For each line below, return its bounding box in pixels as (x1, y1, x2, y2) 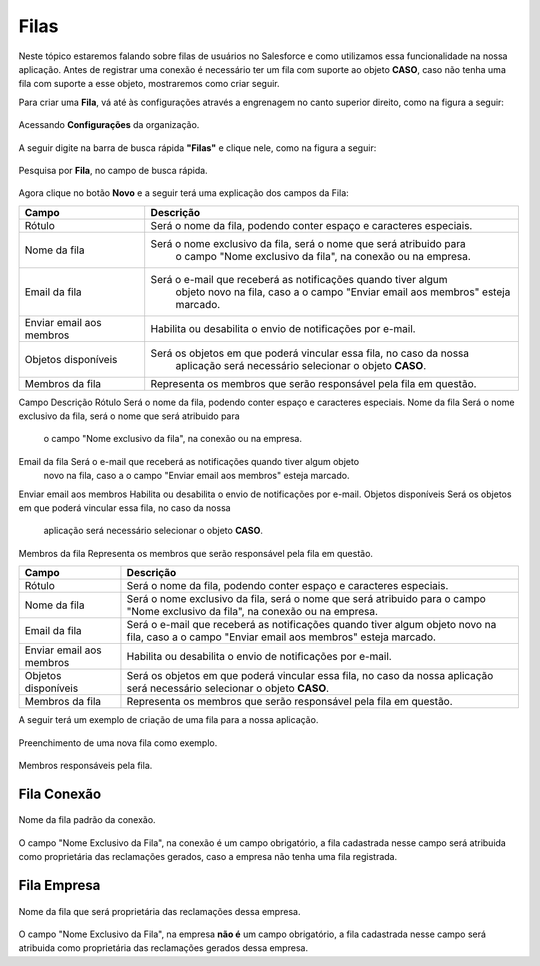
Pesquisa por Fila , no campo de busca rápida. (18, 164, 209, 176)
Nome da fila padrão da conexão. (18, 814, 156, 826)
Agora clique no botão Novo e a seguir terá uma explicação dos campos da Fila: (18, 187, 349, 199)
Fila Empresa (18, 876, 101, 894)
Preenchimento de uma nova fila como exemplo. (18, 736, 218, 749)
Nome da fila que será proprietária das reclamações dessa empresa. (18, 905, 301, 917)
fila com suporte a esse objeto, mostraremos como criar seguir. (18, 78, 280, 90)
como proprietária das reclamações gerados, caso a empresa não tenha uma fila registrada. (18, 851, 398, 863)
